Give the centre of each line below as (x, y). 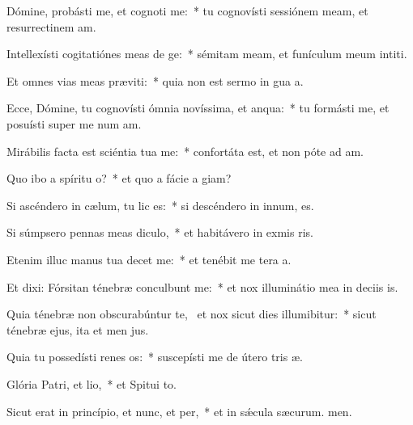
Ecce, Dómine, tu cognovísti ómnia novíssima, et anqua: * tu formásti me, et (198, 108)
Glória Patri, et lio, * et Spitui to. (92, 383)
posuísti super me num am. (74, 123)
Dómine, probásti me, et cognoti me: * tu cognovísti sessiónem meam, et (187, 11)
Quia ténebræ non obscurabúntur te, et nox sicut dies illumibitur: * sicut (192, 314)
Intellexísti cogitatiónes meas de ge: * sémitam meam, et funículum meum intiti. (207, 54)
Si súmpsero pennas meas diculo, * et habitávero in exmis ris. (160, 232)
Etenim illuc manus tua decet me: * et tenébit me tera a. (149, 259)
